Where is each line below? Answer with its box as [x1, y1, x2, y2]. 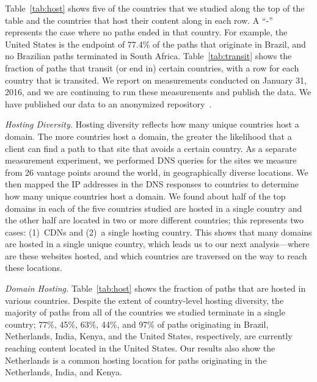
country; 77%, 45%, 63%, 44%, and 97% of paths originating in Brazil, [5, 317, 269, 330]
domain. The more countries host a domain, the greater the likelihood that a [5, 129, 292, 142]
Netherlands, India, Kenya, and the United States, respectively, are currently [5, 330, 293, 342]
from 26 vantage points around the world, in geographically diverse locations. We [5, 165, 308, 178]
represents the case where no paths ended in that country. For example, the [5, 26, 288, 38]
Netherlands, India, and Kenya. [5, 366, 122, 378]
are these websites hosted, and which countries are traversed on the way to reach [5, 249, 307, 262]
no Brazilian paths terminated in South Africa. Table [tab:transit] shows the [5, 49, 292, 62]
